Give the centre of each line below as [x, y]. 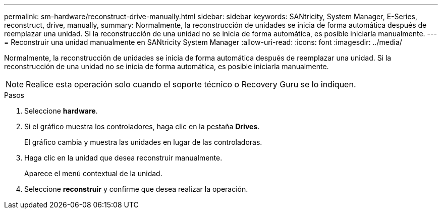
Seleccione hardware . [61, 111]
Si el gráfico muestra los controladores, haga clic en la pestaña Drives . [142, 126]
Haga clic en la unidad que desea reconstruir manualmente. [123, 158]
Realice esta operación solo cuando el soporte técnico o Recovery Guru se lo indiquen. [191, 84]
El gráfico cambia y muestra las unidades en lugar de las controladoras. [143, 142]
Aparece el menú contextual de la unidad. [93, 173]
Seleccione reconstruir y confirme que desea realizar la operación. [136, 189]
